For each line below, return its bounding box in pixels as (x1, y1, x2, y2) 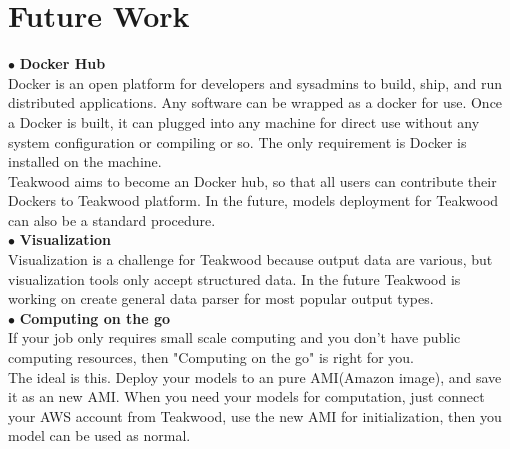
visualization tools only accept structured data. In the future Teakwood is (8, 268, 461, 289)
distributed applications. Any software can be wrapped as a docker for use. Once (8, 92, 503, 113)
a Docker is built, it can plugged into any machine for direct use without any (8, 111, 480, 132)
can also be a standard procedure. (8, 209, 216, 230)
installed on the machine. (8, 151, 162, 172)
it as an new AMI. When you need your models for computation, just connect (8, 386, 485, 407)
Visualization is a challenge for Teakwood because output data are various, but (8, 249, 493, 270)
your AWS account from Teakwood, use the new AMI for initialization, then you (8, 405, 502, 426)
